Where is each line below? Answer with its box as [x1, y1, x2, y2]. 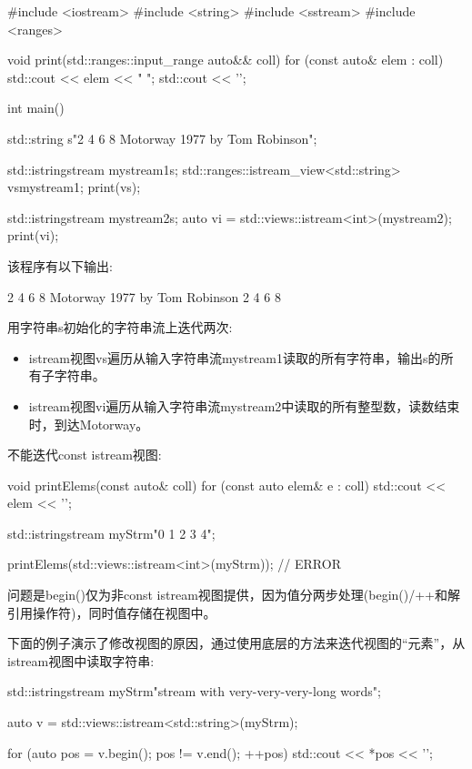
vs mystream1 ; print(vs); [7, 177, 141, 197]
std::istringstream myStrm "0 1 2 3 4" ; [7, 523, 216, 542]
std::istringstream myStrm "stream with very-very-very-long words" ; [7, 682, 381, 701]
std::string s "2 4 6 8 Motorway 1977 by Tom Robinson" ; [7, 128, 317, 147]
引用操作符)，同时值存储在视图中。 [7, 602, 216, 622]
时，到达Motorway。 [28, 414, 149, 433]
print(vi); [7, 226, 59, 245]
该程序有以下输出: [7, 256, 113, 275]
